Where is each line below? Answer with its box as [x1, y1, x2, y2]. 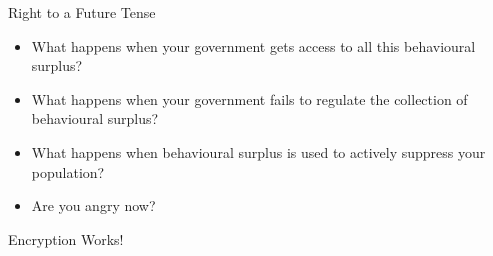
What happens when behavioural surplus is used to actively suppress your [31, 141, 486, 162]
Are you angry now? [31, 195, 156, 216]
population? [31, 161, 105, 182]
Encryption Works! [8, 228, 124, 249]
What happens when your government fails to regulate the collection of [31, 88, 468, 109]
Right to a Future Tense [8, 2, 156, 22]
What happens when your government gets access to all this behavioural [31, 35, 476, 56]
